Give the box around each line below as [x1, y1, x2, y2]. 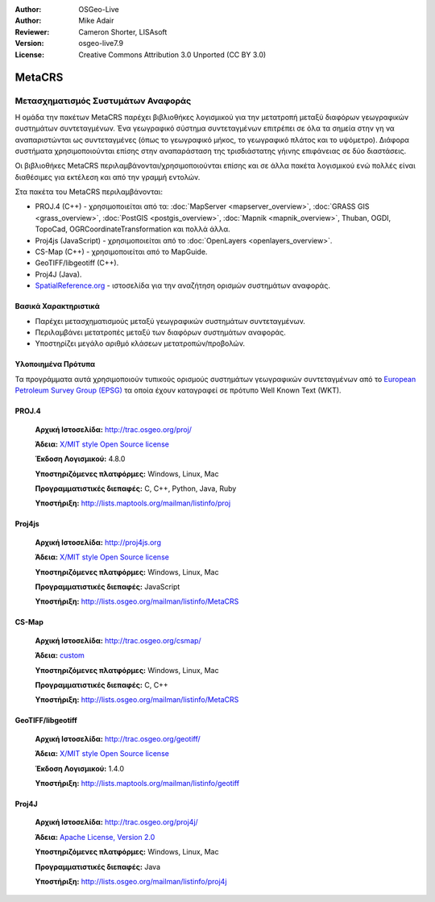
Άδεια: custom [35, 651, 85, 660]
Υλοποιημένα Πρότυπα [14, 360, 96, 369]
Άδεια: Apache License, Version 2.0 [35, 832, 155, 842]
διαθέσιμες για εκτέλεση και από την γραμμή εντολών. [14, 172, 201, 181]
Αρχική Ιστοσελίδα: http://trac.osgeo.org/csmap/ [35, 635, 201, 645]
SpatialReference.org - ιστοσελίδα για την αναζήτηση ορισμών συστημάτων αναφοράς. [35, 281, 330, 290]
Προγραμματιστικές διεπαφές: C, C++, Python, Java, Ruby [35, 484, 237, 493]
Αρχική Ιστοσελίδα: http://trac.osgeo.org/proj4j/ [35, 817, 199, 827]
